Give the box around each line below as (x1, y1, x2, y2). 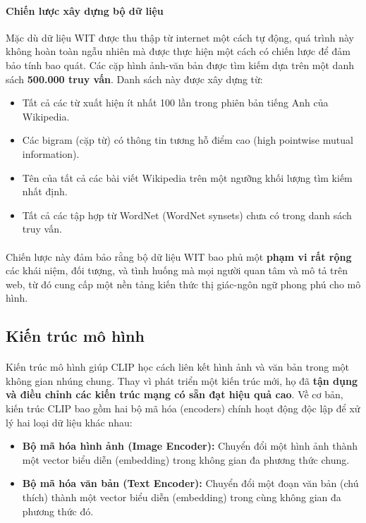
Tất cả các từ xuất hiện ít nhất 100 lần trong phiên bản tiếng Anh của (22, 95, 329, 110)
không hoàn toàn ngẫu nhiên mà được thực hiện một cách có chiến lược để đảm (6, 44, 350, 59)
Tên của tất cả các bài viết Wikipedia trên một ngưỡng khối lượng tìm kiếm (22, 170, 353, 185)
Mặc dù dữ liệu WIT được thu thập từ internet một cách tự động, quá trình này (6, 30, 355, 44)
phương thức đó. (22, 503, 94, 518)
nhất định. (22, 184, 68, 199)
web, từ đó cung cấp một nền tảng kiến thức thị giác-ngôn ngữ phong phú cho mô (6, 276, 361, 291)
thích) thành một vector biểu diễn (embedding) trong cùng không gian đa (22, 490, 341, 505)
